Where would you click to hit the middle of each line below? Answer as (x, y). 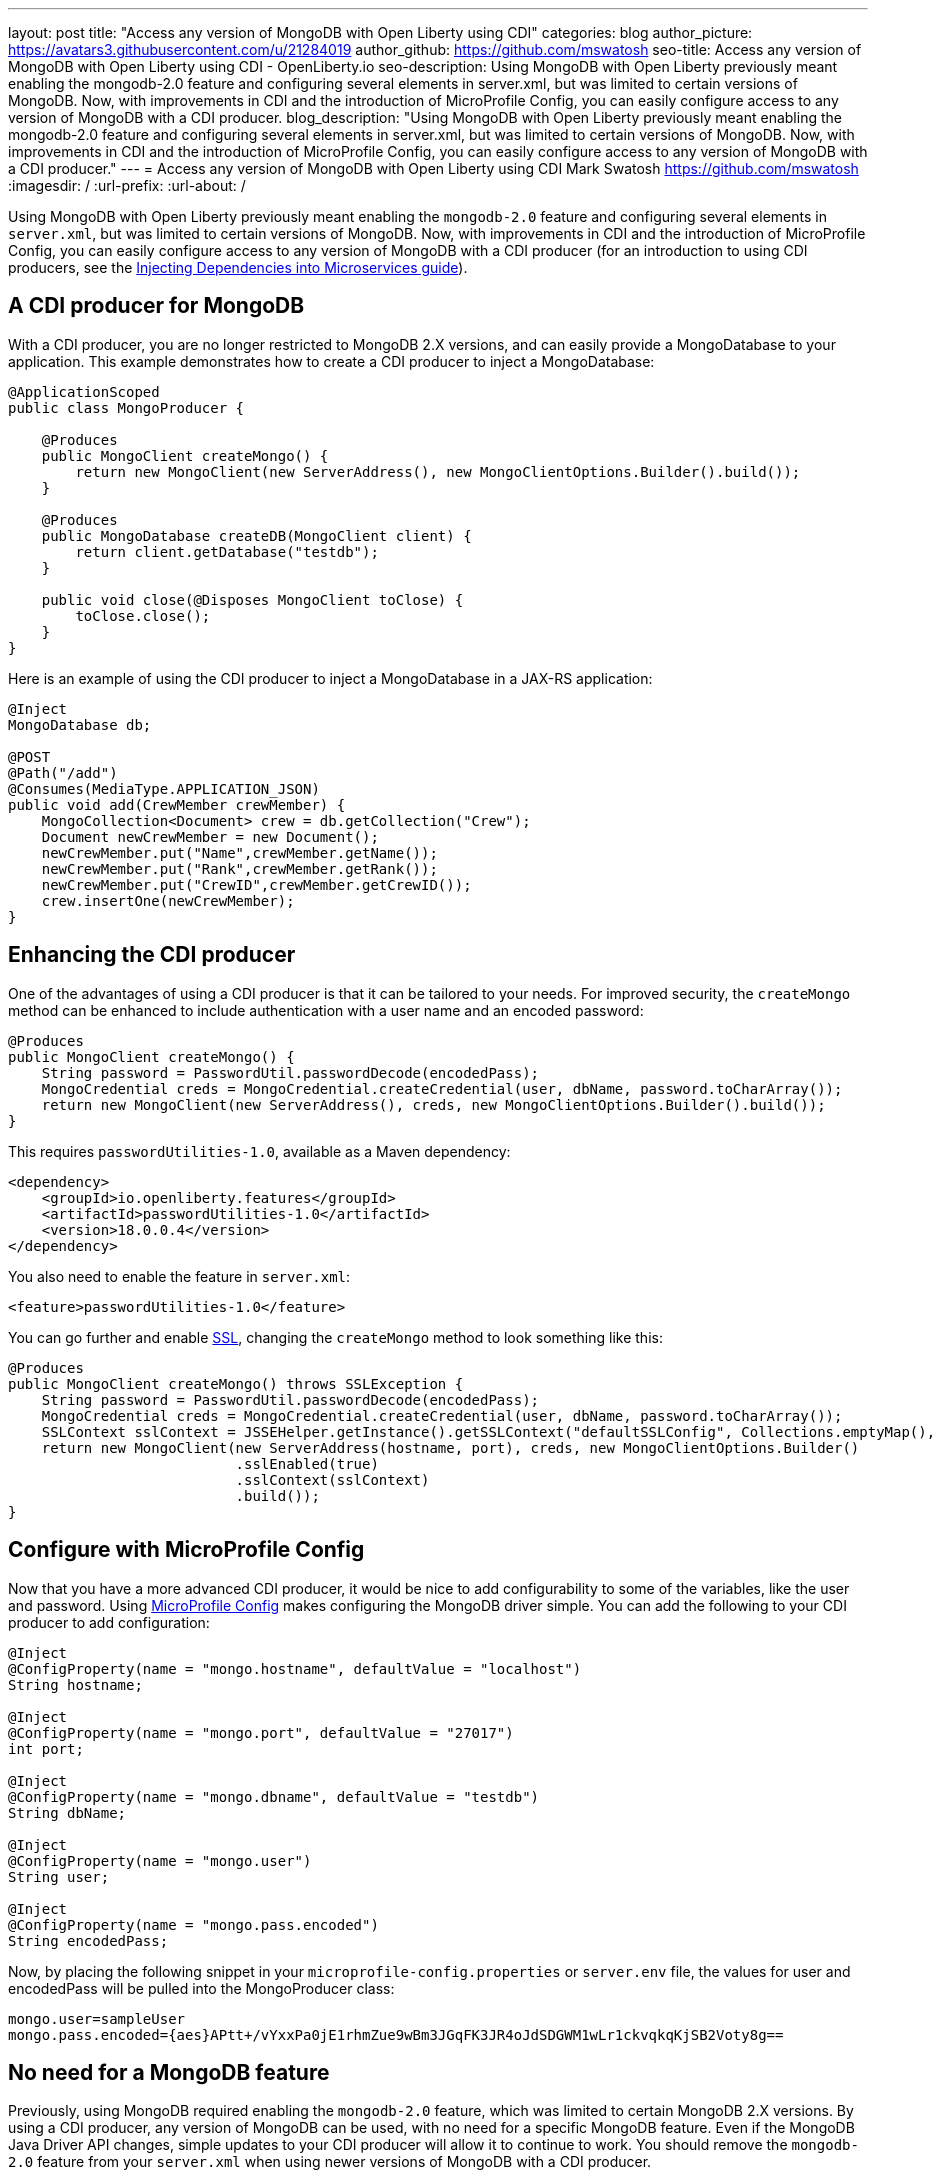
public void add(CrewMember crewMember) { (177, 804)
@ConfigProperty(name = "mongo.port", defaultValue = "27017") (261, 1732)
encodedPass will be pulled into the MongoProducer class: (201, 1988)
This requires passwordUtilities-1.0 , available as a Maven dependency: (259, 1151)
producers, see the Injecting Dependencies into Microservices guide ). (238, 267)
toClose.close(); (143, 615)
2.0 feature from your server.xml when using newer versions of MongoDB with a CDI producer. (330, 2162)
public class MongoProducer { (126, 407)
